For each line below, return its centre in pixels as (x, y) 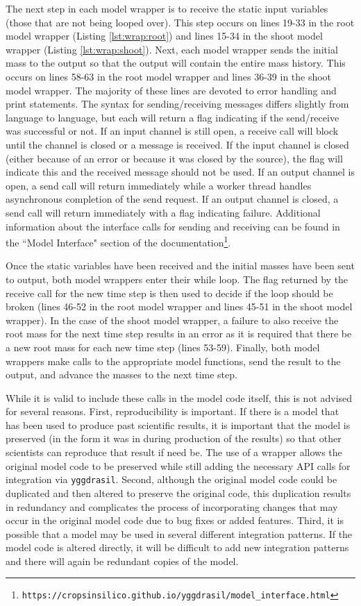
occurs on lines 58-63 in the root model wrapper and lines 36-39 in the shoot (169, 76)
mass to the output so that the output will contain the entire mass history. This (176, 63)
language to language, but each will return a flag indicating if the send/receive (173, 117)
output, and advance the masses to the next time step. (121, 374)
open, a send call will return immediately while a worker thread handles (159, 185)
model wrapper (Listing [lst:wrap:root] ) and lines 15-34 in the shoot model (164, 36)
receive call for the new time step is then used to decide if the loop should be (169, 293)
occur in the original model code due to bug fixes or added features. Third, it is (175, 520)
